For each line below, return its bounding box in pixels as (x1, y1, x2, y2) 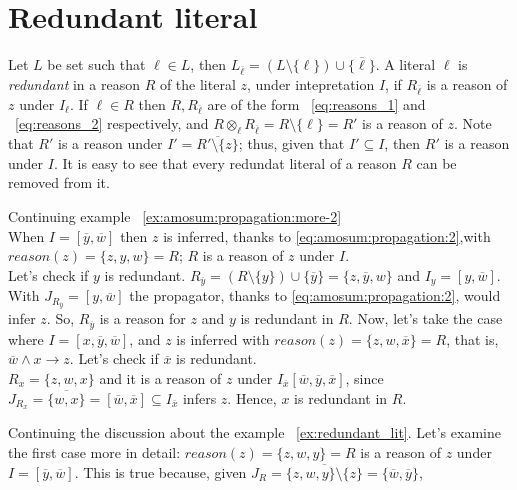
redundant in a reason (8, 73, 140, 94)
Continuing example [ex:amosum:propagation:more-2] (8, 205, 342, 226)
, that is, (446, 328, 499, 349)
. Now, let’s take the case (348, 308, 503, 329)
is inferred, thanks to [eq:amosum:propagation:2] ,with (163, 225, 491, 246)
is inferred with (176, 328, 270, 349)
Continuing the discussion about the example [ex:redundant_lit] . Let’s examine (8, 422, 501, 443)
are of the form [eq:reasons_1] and (207, 93, 426, 114)
